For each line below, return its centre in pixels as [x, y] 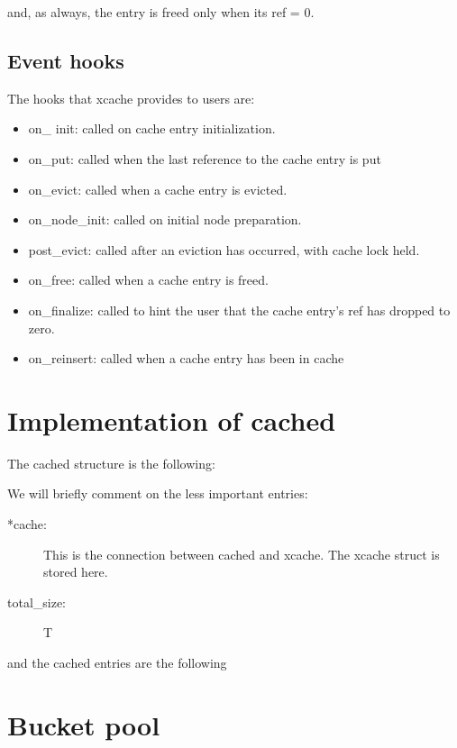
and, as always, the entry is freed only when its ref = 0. [161, 12]
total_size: [37, 602]
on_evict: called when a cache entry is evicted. [158, 189]
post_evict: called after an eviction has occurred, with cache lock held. [224, 249]
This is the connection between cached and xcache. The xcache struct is [242, 554]
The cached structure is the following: [111, 463]
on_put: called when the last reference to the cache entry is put [205, 158]
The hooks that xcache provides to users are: [131, 98]
